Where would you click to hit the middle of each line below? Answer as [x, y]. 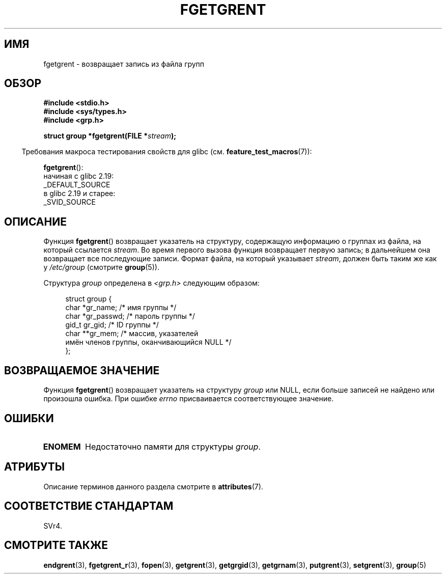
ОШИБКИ [29, 418]
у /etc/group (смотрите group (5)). [101, 267]
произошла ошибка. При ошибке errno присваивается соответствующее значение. [189, 399]
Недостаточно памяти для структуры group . [173, 446]
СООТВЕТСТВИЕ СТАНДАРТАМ [89, 506]
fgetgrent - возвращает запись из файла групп [124, 64]
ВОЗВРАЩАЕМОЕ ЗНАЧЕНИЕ [82, 370]
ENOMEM [62, 446]
